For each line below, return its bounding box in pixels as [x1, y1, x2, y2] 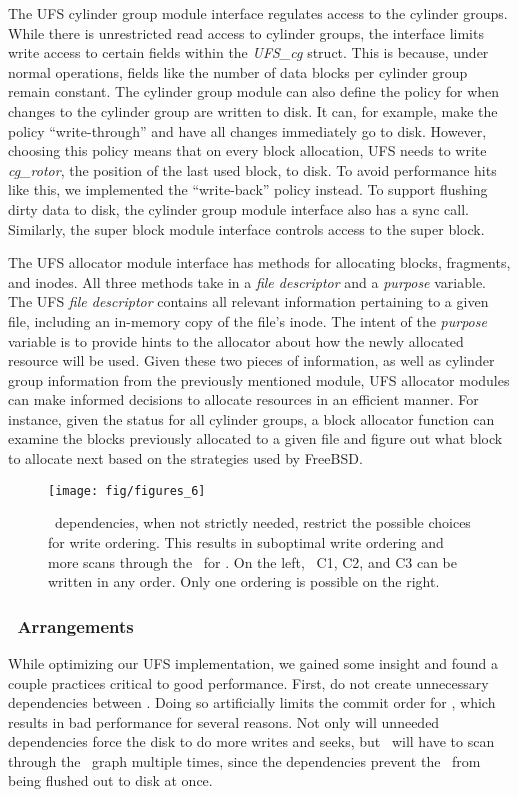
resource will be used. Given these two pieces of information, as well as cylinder [8, 350, 495, 371]
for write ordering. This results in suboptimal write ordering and [48, 531, 444, 552]
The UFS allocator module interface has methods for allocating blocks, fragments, [8, 252, 511, 273]
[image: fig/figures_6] [48, 483, 206, 498]
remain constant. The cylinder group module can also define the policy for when [8, 81, 500, 102]
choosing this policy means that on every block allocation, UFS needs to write [8, 140, 487, 161]
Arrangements [17, 613, 134, 638]
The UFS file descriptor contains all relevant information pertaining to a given [8, 291, 489, 312]
